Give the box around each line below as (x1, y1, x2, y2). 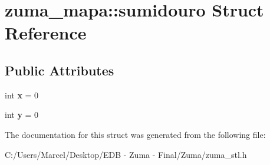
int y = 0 (5, 108, 39, 121)
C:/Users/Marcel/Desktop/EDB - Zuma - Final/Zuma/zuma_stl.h (5, 148, 247, 160)
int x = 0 (5, 88, 39, 101)
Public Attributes (5, 61, 114, 79)
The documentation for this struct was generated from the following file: (5, 128, 266, 140)
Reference (5, 21, 87, 45)
